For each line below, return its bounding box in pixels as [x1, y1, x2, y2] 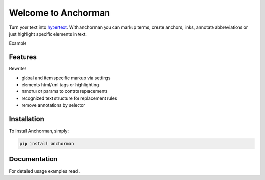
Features [9, 53, 37, 61]
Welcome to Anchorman [9, 7, 110, 18]
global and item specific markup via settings [21, 75, 111, 81]
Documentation [9, 155, 58, 163]
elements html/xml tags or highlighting [21, 82, 99, 88]
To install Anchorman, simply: [9, 128, 69, 134]
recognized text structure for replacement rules [21, 95, 117, 101]
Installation [9, 115, 44, 123]
